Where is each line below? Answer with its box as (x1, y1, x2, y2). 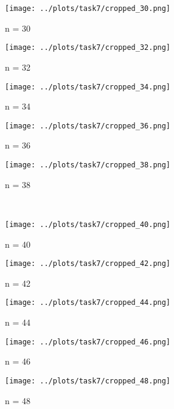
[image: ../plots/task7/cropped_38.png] (5, 161, 171, 169)
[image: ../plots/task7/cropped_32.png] (5, 43, 171, 52)
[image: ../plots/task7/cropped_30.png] (5, 4, 171, 13)
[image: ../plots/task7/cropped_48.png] (5, 376, 171, 385)
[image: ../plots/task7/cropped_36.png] (5, 121, 171, 130)
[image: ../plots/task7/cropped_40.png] (5, 220, 171, 229)
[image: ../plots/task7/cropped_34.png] (5, 82, 171, 91)
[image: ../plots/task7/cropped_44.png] (5, 298, 171, 307)
